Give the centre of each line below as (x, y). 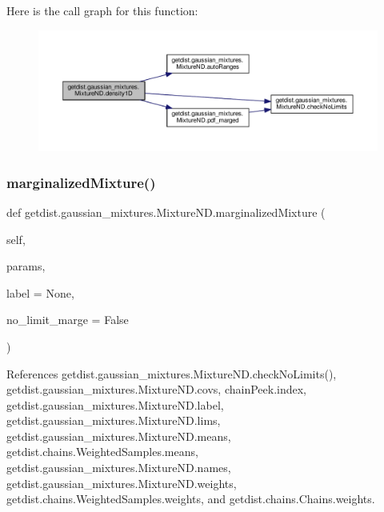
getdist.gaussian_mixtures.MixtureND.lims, (114, 420)
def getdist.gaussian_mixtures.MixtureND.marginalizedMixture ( (166, 212)
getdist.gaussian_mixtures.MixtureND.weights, (122, 483)
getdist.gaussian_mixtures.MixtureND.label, (115, 404)
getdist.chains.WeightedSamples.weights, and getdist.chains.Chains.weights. (191, 499)
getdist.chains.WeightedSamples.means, (102, 452)
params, (26, 266)
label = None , (40, 292)
